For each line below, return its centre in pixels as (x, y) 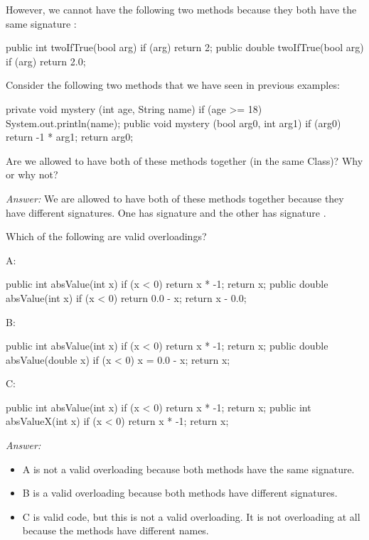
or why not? (32, 174)
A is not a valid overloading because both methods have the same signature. (188, 469)
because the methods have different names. (116, 530)
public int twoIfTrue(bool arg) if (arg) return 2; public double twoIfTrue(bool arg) (185, 47)
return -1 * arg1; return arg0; (70, 137)
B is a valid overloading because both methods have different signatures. (180, 493)
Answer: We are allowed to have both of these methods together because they (175, 198)
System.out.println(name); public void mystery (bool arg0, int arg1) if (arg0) (173, 123)
